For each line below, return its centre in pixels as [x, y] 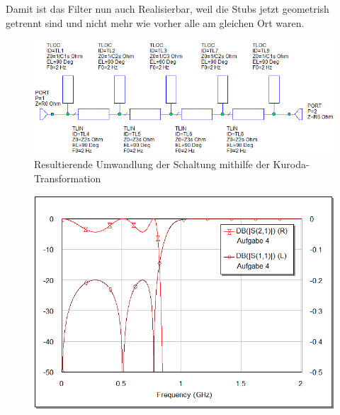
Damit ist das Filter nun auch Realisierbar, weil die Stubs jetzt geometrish [168, 9]
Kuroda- [291, 164]
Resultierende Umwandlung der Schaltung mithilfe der [152, 164]
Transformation [68, 178]
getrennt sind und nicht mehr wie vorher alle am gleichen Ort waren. [155, 22]
